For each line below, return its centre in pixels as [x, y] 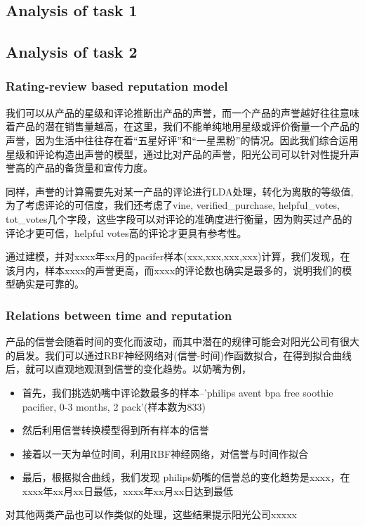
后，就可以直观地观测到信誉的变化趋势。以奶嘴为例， [128, 369]
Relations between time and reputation [119, 315]
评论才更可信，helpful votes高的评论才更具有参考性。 [126, 232]
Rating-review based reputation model [117, 86]
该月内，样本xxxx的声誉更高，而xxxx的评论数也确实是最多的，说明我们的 [174, 270]
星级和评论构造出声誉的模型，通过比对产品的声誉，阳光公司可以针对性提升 [178, 154]
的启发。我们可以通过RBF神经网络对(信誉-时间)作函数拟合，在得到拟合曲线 [179, 355]
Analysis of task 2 [72, 52]
